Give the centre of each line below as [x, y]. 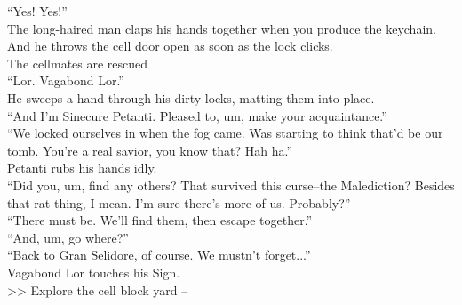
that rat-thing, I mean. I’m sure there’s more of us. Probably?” [179, 202]
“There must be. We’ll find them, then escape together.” [160, 220]
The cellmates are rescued [78, 63]
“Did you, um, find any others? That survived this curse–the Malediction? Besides [231, 185]
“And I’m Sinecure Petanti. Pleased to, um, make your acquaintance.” [197, 115]
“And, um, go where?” [68, 237]
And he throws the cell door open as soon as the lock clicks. [170, 46]
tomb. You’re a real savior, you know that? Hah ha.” [150, 150]
